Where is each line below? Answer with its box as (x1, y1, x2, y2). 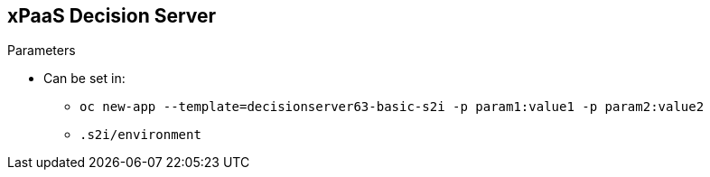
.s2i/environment (79, 127, 201, 143)
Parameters (7, 42, 76, 59)
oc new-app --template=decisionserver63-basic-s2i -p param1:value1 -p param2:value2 (79, 99, 705, 115)
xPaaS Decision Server (7, 5, 217, 27)
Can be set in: (43, 70, 126, 87)
